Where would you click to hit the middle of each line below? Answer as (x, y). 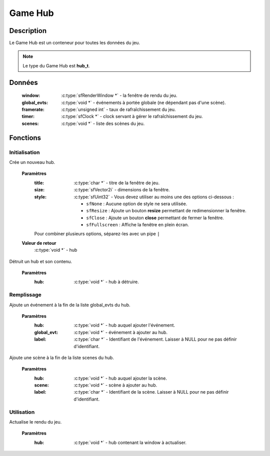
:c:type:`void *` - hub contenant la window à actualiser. (130, 443)
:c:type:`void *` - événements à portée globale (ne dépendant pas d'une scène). (143, 102)
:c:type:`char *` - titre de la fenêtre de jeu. (117, 183)
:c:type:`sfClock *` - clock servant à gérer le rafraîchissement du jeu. (132, 116)
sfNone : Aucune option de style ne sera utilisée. (137, 204)
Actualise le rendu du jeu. (35, 422)
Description (28, 31)
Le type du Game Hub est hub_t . (56, 65)
